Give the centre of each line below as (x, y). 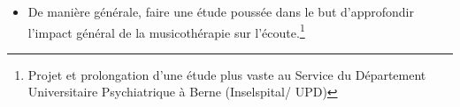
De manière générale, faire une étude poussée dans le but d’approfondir (221, 11)
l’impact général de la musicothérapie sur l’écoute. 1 (166, 31)
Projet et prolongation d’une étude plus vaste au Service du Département (227, 74)
